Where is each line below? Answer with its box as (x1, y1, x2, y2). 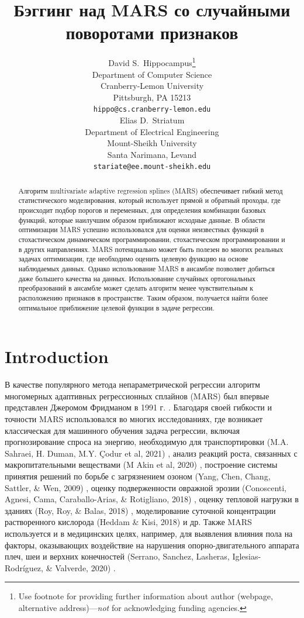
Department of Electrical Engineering (85, 125, 219, 137)
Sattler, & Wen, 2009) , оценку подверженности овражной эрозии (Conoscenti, (5, 481, 287, 493)
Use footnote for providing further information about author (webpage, (18, 590, 273, 602)
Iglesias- (232, 550, 261, 562)
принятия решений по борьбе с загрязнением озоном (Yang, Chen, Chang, (5, 470, 271, 482)
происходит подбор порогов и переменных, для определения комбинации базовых (18, 205, 266, 215)
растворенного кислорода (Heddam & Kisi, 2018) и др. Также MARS (5, 516, 252, 528)
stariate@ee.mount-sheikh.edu (93, 163, 211, 171)
